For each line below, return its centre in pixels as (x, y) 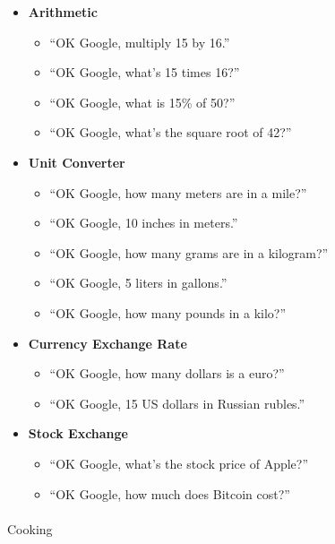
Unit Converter (77, 162)
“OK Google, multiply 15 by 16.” (140, 42)
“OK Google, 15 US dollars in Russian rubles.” (177, 403)
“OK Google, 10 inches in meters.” (144, 223)
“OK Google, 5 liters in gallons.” (138, 283)
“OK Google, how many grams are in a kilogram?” (189, 252)
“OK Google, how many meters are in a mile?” (178, 192)
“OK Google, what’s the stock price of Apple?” (179, 463)
